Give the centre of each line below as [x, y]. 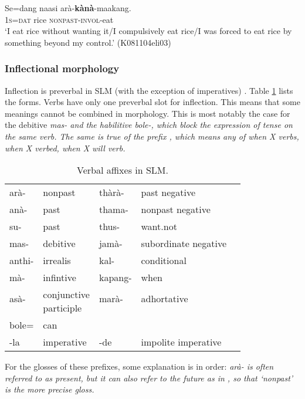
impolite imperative [181, 342]
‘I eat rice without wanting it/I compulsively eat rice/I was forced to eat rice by [148, 31]
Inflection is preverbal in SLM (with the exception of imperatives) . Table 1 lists [149, 90]
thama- [113, 209]
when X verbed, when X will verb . [65, 148]
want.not [159, 226]
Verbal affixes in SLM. [123, 170]
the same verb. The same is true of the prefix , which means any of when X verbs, [152, 136]
